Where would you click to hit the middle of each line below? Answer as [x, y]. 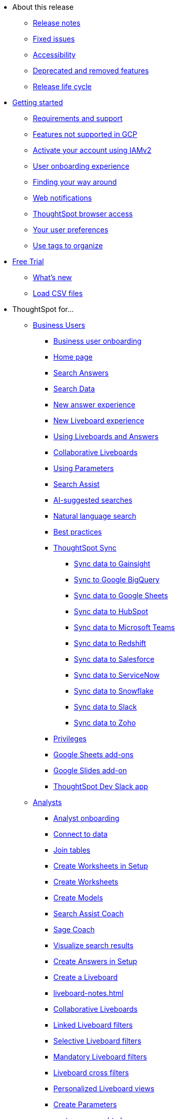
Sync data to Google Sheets [121, 595]
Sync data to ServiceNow [117, 675]
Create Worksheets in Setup [101, 866]
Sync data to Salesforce [114, 659]
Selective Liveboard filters [97, 1041]
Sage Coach [74, 929]
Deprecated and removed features [91, 71]
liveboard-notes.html [88, 993]
